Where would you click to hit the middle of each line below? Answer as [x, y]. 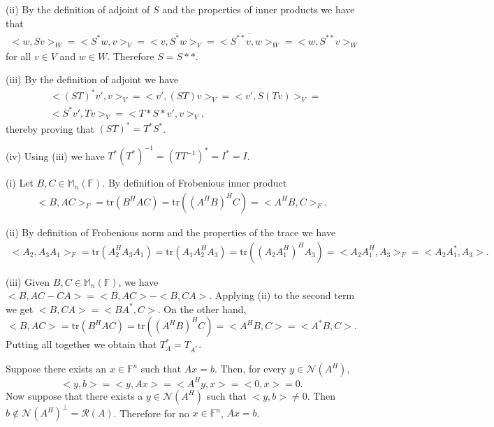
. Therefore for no [151, 413]
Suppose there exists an [56, 369]
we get [20, 309]
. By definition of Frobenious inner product [195, 183]
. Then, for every [250, 369]
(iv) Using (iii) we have [55, 155]
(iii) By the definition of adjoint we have [92, 79]
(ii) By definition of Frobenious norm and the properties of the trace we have [171, 232]
